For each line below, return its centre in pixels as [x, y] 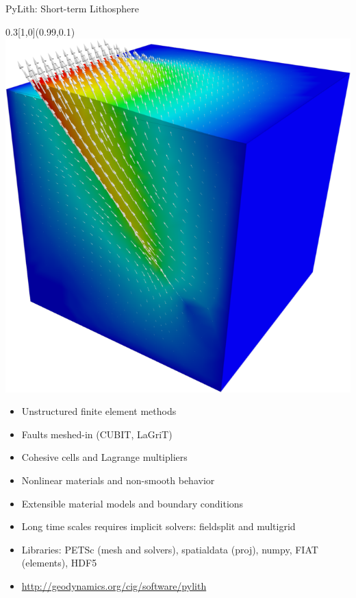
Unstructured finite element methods [99, 411]
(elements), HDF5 [59, 563]
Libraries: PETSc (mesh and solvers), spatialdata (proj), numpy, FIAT [170, 549]
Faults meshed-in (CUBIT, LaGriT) [97, 434]
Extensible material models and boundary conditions [132, 503]
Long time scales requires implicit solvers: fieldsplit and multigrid [158, 526]
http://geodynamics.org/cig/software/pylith [114, 586]
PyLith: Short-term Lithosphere [72, 8]
